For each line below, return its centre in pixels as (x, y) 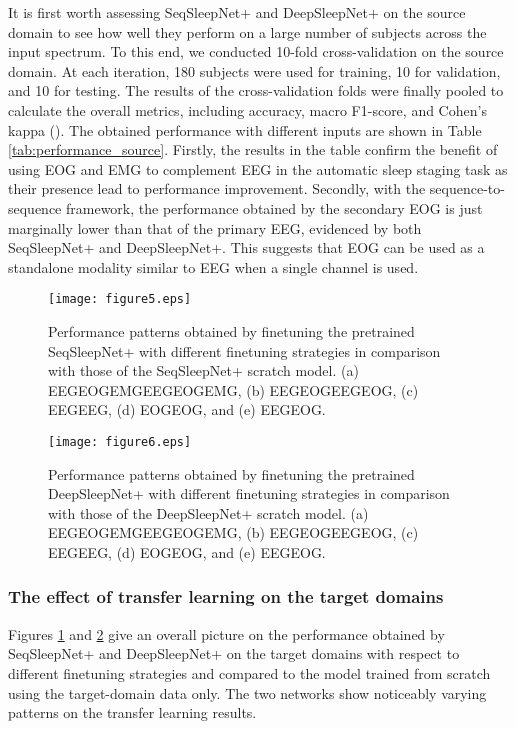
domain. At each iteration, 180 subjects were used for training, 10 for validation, (254, 70)
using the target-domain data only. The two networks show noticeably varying (247, 692)
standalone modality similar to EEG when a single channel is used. (213, 266)
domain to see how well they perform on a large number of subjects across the (247, 31)
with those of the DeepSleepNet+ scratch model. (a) (208, 512)
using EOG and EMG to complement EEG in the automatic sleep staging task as (258, 168)
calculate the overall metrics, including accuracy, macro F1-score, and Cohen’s (247, 109)
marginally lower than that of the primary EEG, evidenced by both (215, 227)
